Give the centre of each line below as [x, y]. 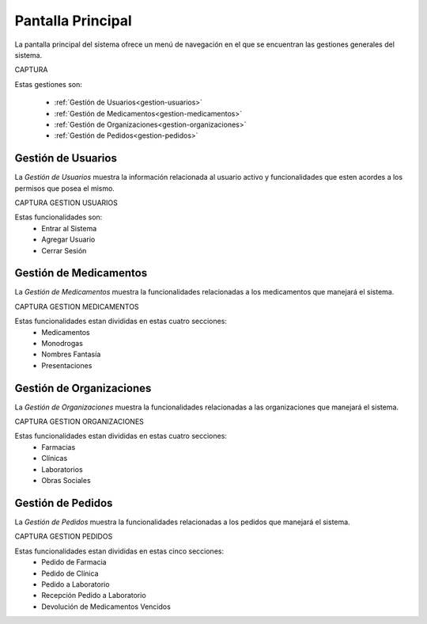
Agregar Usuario [68, 240]
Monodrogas [62, 343]
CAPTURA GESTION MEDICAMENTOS [77, 306]
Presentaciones [67, 365]
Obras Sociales [66, 481]
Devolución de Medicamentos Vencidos [106, 607]
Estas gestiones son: [48, 84]
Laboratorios [62, 469]
